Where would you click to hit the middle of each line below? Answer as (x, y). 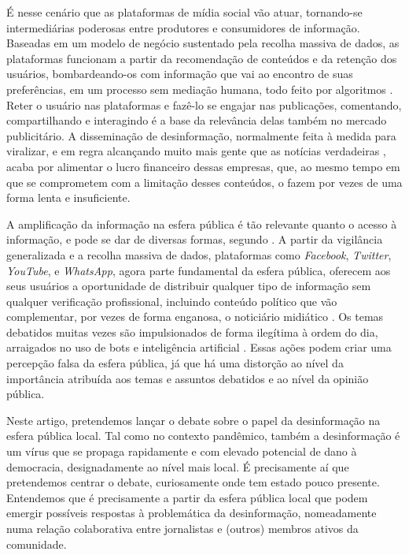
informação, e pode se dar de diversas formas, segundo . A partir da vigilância (195, 239)
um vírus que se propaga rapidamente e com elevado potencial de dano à (182, 451)
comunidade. (37, 544)
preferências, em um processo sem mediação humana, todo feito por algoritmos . (200, 89)
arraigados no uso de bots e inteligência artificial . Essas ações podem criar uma (199, 347)
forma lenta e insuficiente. (68, 197)
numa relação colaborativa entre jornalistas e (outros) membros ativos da (182, 528)
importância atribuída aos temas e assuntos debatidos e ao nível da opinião (188, 378)
